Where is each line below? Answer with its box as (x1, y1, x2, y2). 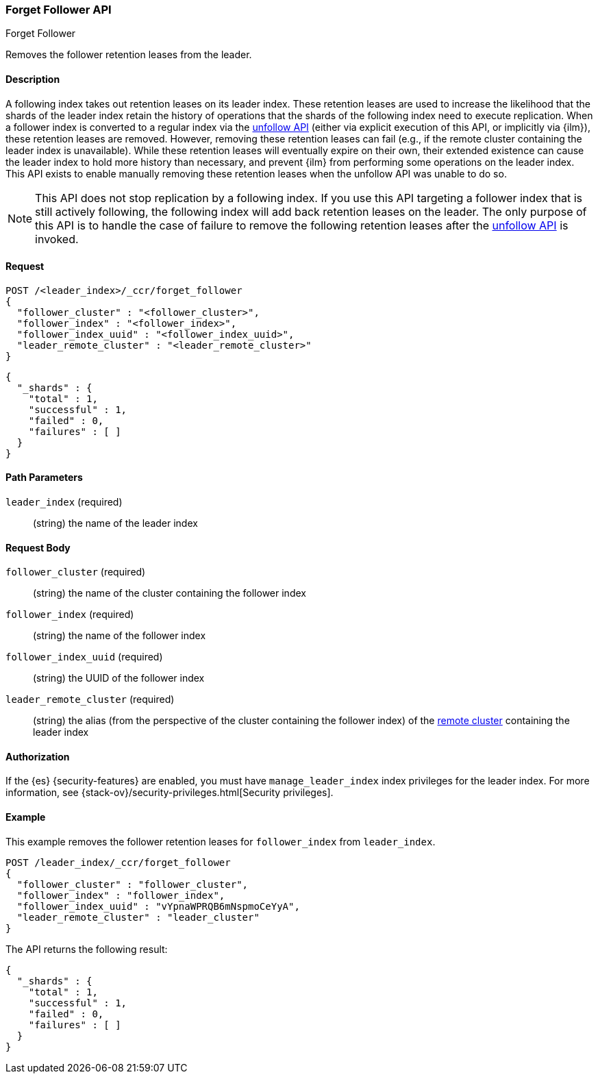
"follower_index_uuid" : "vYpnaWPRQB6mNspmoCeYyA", (16, 900, 300, 912)
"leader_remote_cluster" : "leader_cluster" (16, 911, 260, 923)
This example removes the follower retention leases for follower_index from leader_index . (5, 835, 436, 847)
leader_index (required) (5, 496, 123, 508)
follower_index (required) (5, 608, 134, 621)
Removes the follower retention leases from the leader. (5, 49, 252, 61)
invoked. (35, 232, 79, 246)
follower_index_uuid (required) (5, 651, 163, 663)
